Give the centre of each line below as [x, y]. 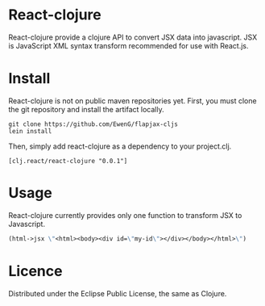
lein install [30, 131]
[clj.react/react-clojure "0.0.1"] [68, 161]
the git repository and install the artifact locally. [86, 109]
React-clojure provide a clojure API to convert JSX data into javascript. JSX [133, 37]
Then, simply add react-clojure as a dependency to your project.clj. [120, 146]
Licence [35, 271]
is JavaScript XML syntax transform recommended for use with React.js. [128, 45]
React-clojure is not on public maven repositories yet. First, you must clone [132, 101]
